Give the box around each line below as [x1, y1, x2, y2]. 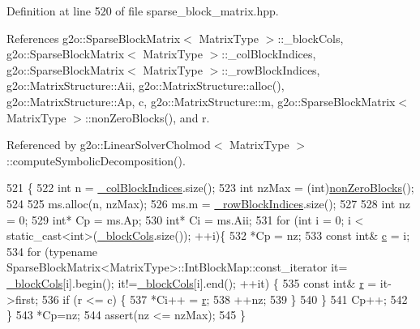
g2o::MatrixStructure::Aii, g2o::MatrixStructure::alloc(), [6, 77, 285, 94]
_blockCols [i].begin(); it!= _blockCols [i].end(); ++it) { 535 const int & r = [6, 274, 377, 291]
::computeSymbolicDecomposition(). [6, 152, 186, 169]
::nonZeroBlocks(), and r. [84, 109, 210, 126]
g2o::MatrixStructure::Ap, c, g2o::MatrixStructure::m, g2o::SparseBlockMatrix [6, 92, 396, 109]
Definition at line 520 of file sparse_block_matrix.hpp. [6, 2, 279, 19]
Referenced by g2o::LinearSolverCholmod [6, 136, 211, 153]
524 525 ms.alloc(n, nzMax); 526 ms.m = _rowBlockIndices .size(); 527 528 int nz [6, 194, 410, 211]
